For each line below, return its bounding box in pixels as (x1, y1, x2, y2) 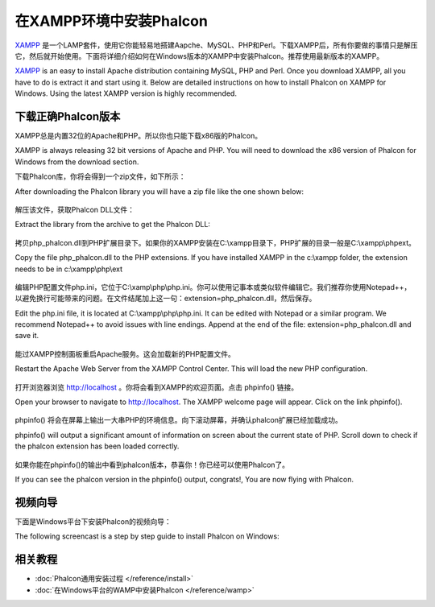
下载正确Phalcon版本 (14, 109, 121, 123)
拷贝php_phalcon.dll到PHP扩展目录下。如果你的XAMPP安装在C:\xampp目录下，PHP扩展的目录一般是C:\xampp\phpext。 (14, 237, 416, 247)
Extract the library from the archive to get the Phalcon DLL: (14, 220, 211, 229)
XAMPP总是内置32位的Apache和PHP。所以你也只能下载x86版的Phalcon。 (14, 131, 262, 141)
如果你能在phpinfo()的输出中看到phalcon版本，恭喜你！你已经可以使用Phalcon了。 (14, 460, 290, 469)
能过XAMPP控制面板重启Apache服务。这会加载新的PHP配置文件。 (14, 349, 235, 358)
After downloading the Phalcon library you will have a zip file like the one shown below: (14, 186, 304, 196)
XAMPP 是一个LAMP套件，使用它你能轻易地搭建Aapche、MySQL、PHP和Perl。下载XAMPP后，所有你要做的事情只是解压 (14, 40, 418, 50)
